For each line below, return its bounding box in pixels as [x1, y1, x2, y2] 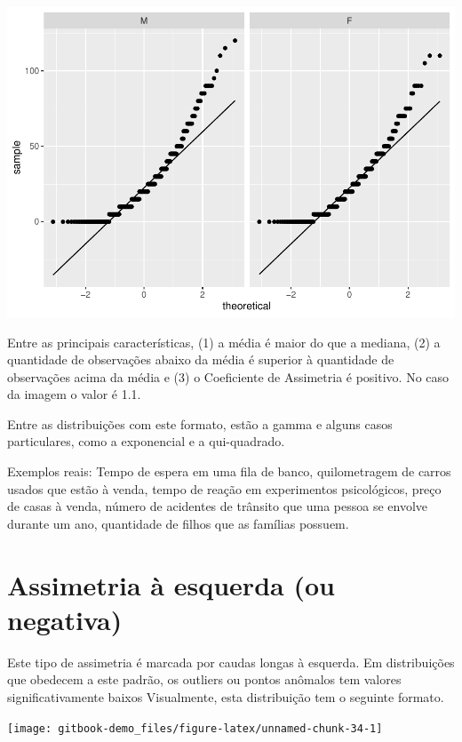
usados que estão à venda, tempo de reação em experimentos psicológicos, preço [7, 479, 442, 498]
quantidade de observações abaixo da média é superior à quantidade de [7, 350, 394, 369]
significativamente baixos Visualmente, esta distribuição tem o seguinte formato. [7, 687, 444, 706]
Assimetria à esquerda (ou [7, 566, 335, 602]
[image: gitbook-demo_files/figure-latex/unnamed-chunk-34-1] [7, 722, 383, 735]
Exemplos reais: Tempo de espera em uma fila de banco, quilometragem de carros [7, 462, 451, 481]
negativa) [7, 601, 123, 637]
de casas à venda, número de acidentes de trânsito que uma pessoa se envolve [7, 497, 428, 515]
